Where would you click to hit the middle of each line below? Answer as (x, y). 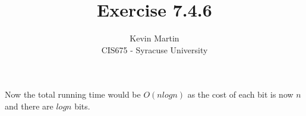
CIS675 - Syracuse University (154, 49)
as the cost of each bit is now (240, 94)
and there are (29, 106)
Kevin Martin (154, 38)
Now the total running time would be (73, 94)
